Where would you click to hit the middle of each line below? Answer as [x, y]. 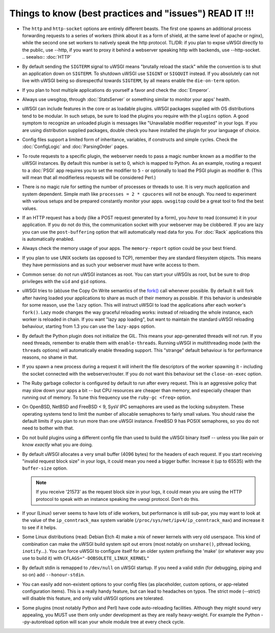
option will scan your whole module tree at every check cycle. [120, 622]
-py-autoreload [38, 622]
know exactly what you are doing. [58, 445]
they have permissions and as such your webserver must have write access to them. [111, 265]
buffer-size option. [45, 468]
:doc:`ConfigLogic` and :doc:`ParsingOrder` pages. [75, 147]
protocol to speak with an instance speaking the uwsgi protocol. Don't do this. [118, 499]
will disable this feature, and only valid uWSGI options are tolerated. [93, 598]
